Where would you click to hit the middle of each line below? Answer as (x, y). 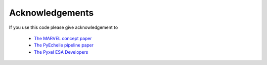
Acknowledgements (51, 13)
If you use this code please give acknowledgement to (64, 27)
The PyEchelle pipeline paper (64, 45)
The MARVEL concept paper (63, 38)
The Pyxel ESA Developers (61, 52)
